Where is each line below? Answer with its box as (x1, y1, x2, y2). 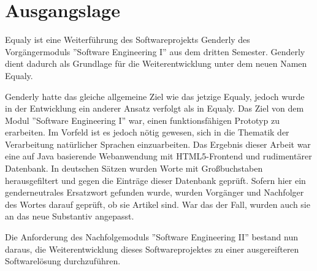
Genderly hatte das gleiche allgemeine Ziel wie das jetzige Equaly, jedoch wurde (5, 90, 305, 102)
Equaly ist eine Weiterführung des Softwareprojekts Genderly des (5, 33, 250, 46)
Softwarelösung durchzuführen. (5, 254, 121, 267)
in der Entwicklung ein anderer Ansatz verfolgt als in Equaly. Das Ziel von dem (5, 102, 304, 115)
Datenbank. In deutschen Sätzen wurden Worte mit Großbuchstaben (5, 162, 263, 175)
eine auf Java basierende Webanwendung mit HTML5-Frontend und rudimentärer (5, 150, 312, 162)
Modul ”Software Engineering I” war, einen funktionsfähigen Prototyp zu (5, 113, 280, 126)
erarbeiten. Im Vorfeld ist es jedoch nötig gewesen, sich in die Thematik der (5, 126, 289, 139)
